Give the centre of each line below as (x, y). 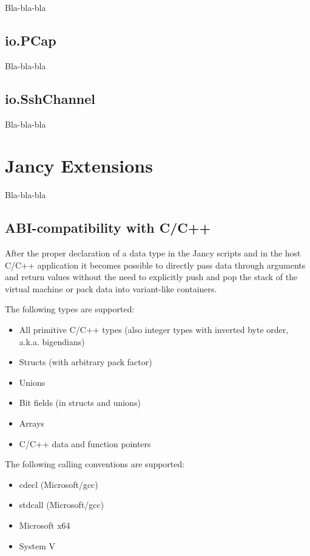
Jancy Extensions (79, 166)
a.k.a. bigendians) (52, 341)
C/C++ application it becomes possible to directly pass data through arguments (155, 265)
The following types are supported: (70, 309)
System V (37, 545)
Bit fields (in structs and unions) (80, 403)
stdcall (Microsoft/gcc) (62, 505)
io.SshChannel (50, 98)
